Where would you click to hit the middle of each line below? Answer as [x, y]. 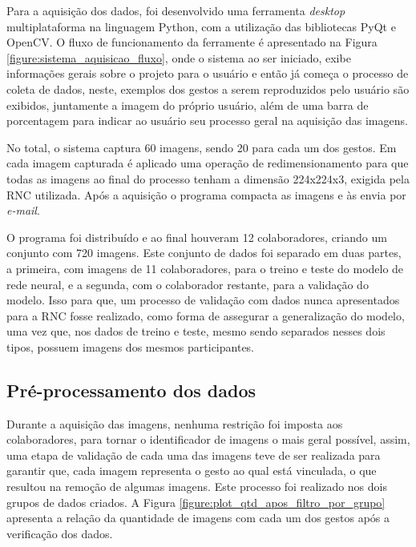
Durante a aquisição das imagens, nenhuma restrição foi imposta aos [175, 423]
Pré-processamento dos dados [131, 390]
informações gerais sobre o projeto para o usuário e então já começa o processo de [208, 73]
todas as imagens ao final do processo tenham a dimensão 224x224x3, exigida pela [208, 178]
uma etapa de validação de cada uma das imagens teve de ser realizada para [194, 454]
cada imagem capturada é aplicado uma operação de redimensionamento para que [208, 163]
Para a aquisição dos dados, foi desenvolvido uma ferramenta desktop [176, 10]
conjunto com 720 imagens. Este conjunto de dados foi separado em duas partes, [204, 253]
